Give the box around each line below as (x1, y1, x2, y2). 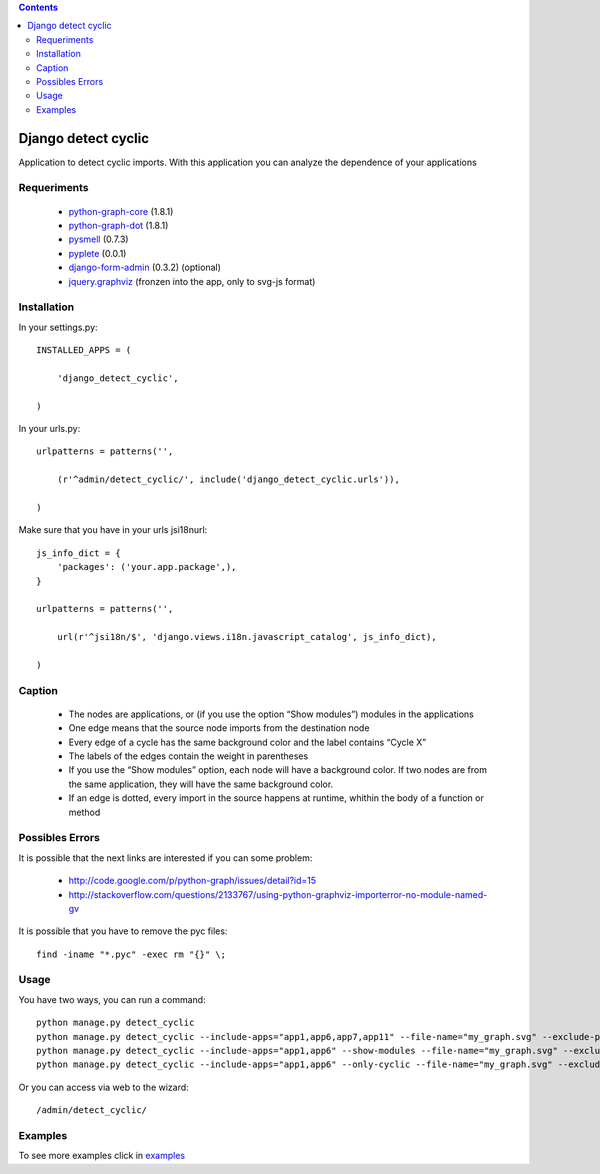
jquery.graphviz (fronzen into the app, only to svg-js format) (68, 275, 316, 287)
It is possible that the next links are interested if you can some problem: (18, 851, 313, 864)
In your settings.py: (18, 321, 99, 333)
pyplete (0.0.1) (68, 247, 127, 259)
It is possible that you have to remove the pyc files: (18, 925, 228, 937)
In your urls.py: (18, 423, 81, 435)
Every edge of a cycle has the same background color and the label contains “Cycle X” (68, 736, 427, 748)
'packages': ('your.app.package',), (56, 561, 237, 573)
